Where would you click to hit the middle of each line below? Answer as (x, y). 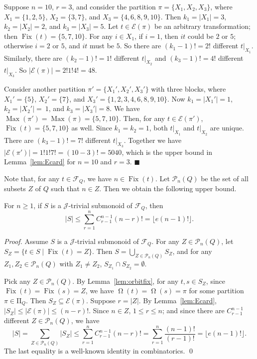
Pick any (17, 281)
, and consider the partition (114, 6)
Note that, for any (32, 178)
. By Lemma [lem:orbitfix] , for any (126, 281)
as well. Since (92, 128)
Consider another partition (45, 88)
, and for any (192, 251)
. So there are (140, 46)
